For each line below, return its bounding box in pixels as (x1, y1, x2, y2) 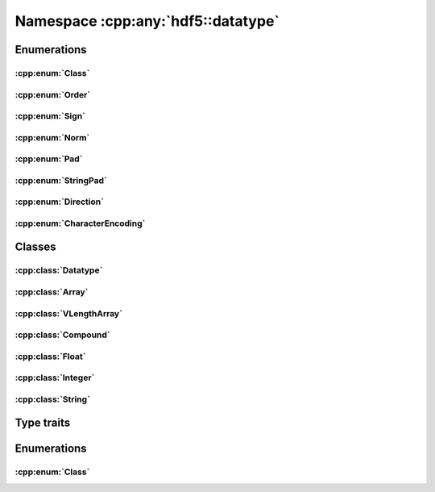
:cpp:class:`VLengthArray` (14, 307, 122, 319)
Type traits (14, 416, 71, 430)
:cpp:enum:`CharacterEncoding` (14, 218, 146, 229)
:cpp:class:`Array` (14, 286, 89, 298)
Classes (14, 240, 56, 254)
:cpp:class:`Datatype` (14, 265, 103, 276)
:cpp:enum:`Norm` (14, 131, 90, 143)
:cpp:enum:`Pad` (14, 153, 83, 165)
